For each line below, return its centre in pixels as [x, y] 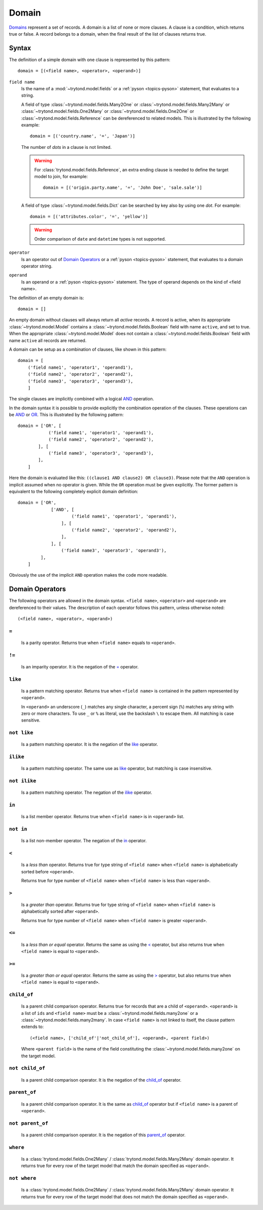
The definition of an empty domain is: [47, 298]
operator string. [37, 266]
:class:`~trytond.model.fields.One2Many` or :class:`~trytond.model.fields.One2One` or [108, 111]
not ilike [23, 781]
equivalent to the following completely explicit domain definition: [74, 491]
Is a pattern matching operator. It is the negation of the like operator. [90, 745]
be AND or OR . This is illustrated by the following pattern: [66, 415]
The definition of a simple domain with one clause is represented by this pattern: [90, 60]
